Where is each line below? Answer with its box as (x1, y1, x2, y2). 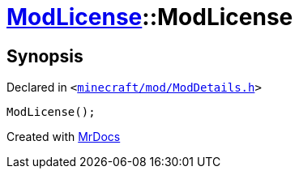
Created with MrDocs (6, 130, 121, 144)
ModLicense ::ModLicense (6, 3, 293, 31)
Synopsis (6, 45, 83, 66)
